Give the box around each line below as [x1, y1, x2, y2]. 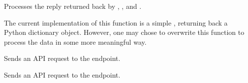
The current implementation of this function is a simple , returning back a [4, 17, 228, 28]
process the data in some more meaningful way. [4, 36, 147, 47]
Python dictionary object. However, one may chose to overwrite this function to [4, 27, 245, 37]
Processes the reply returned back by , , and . [4, 1, 142, 11]
